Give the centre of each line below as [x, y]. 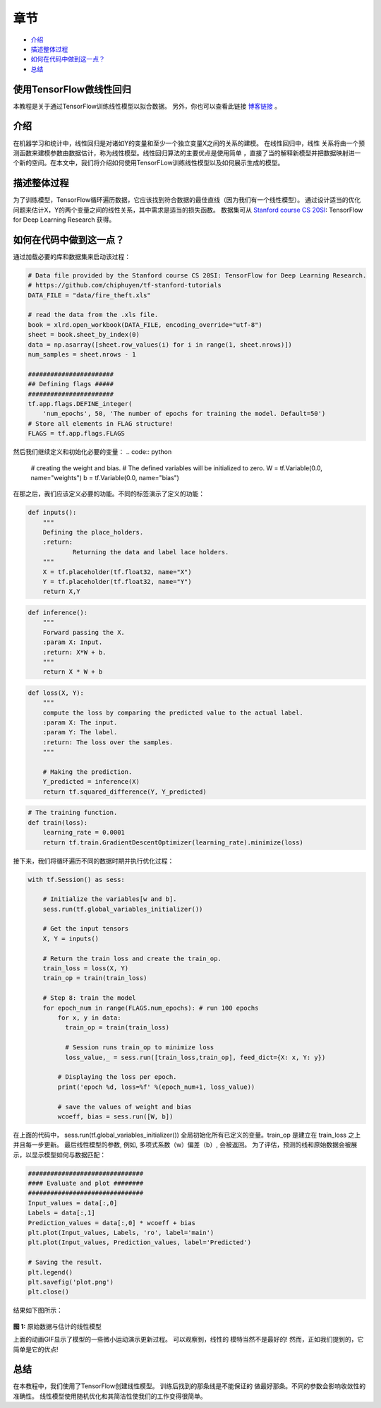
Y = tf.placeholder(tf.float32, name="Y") [117, 582]
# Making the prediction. [87, 772]
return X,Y [61, 592]
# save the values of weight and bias [125, 1106]
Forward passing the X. [84, 632]
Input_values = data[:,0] [73, 1203]
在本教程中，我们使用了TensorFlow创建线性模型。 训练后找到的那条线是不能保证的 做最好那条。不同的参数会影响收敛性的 [189, 1386]
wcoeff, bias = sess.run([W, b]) [115, 1116]
